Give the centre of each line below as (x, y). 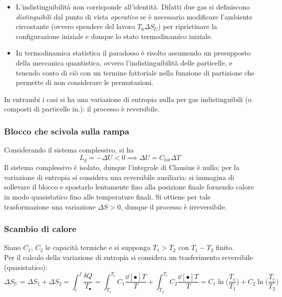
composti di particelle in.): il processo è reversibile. (82, 109)
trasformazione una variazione (50, 206)
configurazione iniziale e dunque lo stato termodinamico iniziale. (114, 36)
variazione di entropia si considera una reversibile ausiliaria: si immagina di (119, 177)
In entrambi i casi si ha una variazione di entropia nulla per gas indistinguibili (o (128, 99)
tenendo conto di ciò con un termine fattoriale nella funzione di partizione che (135, 72)
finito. (225, 247)
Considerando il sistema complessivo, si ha (69, 150)
